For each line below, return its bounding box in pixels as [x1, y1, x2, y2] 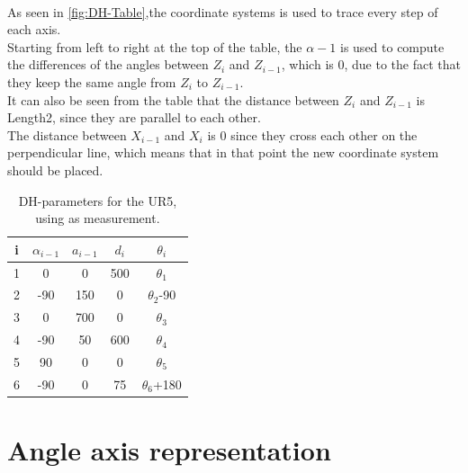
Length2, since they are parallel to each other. [7, 108, 261, 127]
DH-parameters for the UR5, [18, 191, 177, 210]
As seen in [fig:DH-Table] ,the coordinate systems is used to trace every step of [7, 2, 438, 21]
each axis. [7, 20, 61, 39]
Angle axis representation [7, 432, 331, 469]
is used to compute [340, 37, 445, 56]
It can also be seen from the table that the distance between [7, 90, 339, 109]
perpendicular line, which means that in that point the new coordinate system [7, 143, 439, 162]
